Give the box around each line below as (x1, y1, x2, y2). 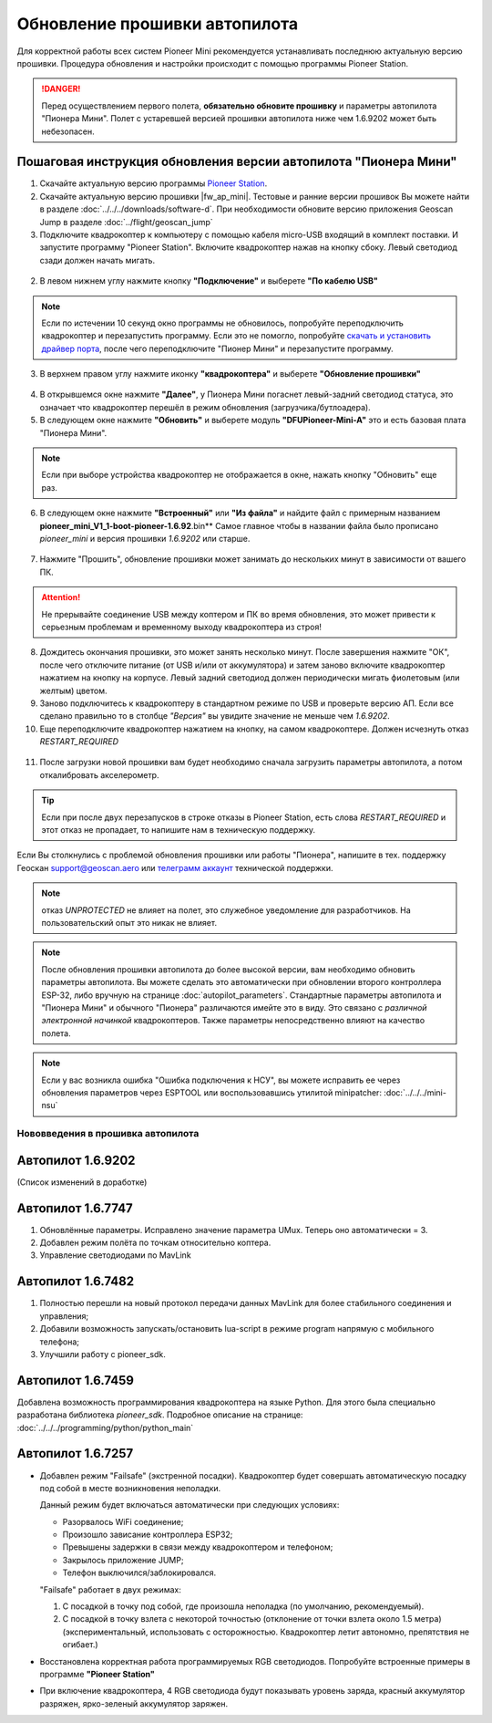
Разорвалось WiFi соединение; (62, 1516, 184, 1527)
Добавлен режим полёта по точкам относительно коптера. (39, 1237, 272, 1249)
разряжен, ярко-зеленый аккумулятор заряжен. (39, 1697, 228, 1709)
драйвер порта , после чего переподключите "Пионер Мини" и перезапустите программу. (41, 343, 394, 354)
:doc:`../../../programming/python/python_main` (16, 1422, 194, 1433)
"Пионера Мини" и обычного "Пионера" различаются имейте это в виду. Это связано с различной (41, 1002, 427, 1012)
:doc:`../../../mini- (384, 1086, 446, 1098)
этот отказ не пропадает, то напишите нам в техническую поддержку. (41, 825, 316, 836)
